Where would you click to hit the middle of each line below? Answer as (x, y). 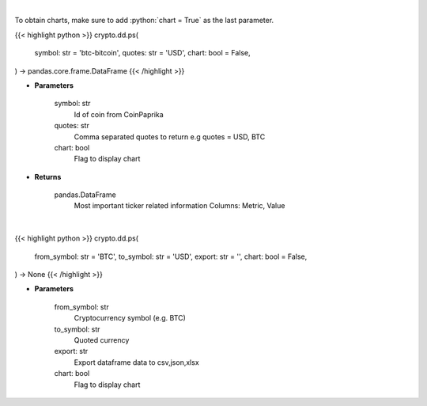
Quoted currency (102, 340)
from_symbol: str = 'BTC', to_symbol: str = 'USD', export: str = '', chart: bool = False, (171, 256)
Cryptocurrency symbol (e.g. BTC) (130, 318)
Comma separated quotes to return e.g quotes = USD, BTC (170, 137)
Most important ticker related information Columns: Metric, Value (179, 206)
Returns (48, 176)
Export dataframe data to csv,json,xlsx (136, 362)
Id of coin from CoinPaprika (119, 114)
